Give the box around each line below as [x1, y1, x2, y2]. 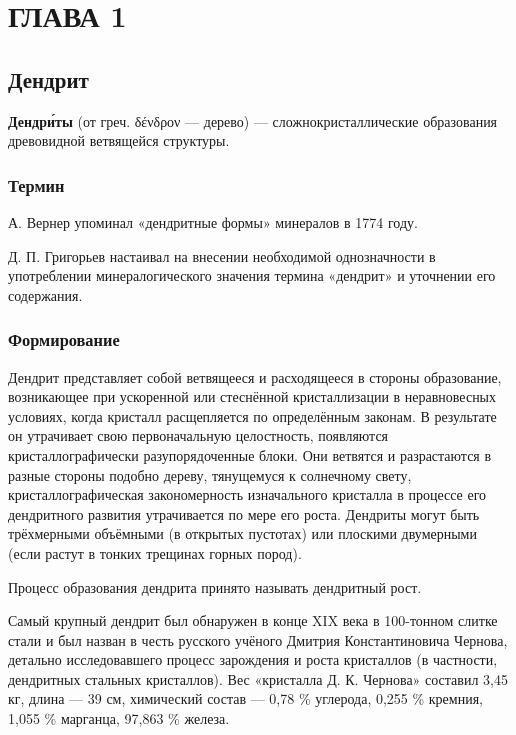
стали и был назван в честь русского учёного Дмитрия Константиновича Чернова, [8, 629, 508, 650]
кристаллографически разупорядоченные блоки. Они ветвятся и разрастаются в [8, 444, 492, 465]
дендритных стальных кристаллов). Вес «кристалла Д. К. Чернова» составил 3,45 [8, 668, 508, 689]
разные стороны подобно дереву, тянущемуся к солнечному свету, [8, 464, 412, 485]
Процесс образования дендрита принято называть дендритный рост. [8, 576, 422, 597]
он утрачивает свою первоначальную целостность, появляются [8, 425, 389, 446]
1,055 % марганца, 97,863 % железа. [8, 708, 230, 729]
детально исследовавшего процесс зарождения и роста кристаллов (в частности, [8, 649, 498, 670]
